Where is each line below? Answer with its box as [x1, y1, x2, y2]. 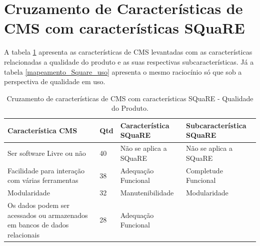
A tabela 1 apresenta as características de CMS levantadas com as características [4, 47, 252, 57]
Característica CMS [7, 125, 77, 135]
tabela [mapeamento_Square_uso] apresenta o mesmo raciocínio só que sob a [4, 66, 242, 77]
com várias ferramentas [7, 175, 78, 185]
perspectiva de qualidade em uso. [4, 76, 105, 87]
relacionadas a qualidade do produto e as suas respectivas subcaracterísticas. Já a [4, 56, 254, 67]
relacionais [7, 229, 39, 239]
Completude [185, 165, 223, 175]
